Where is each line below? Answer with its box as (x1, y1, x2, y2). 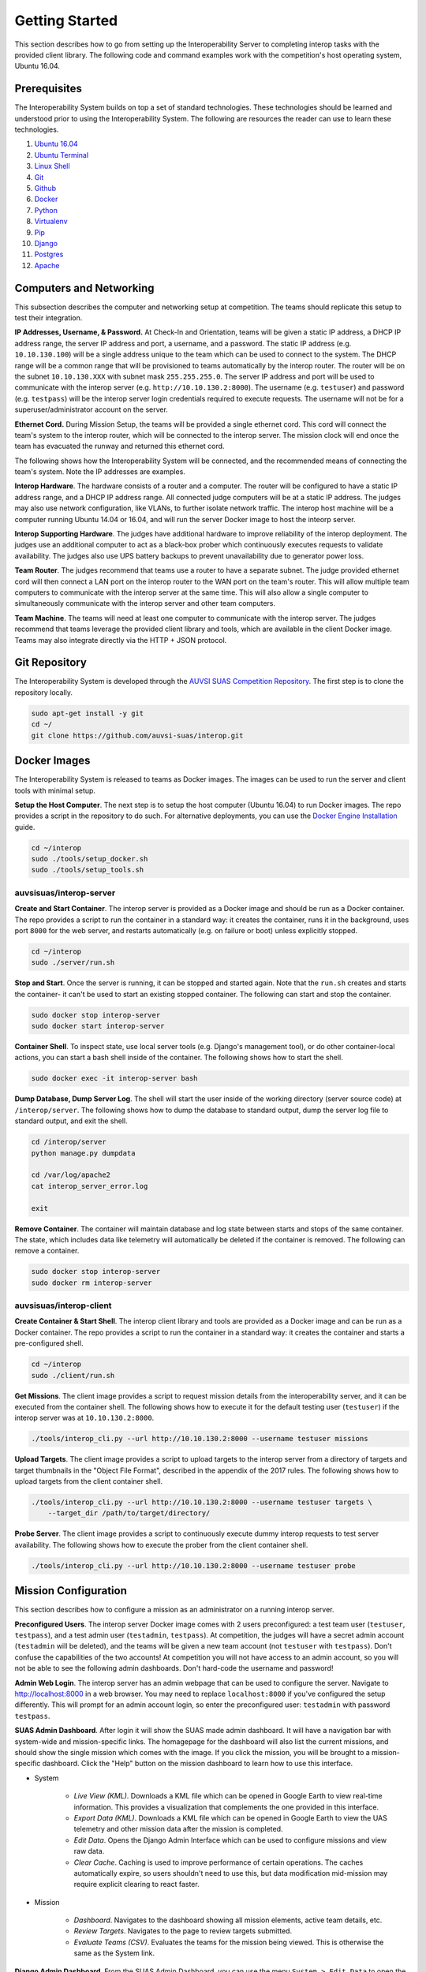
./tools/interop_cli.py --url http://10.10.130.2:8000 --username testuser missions (31, 1434, 368, 1444)
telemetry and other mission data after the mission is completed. (73, 1824, 283, 1834)
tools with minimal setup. (14, 786, 96, 795)
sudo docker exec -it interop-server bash (31, 1074, 198, 1083)
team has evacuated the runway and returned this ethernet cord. (14, 442, 225, 451)
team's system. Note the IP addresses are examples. (14, 467, 185, 476)
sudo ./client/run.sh (31, 1371, 115, 1380)
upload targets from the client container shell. (14, 1477, 163, 1486)
